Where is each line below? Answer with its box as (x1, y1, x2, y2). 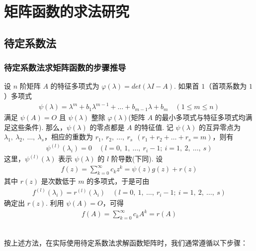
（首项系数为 (205, 81, 247, 91)
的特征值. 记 (134, 122, 173, 132)
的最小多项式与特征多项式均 (155, 112, 246, 123)
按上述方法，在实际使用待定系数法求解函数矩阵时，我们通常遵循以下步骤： (4, 237, 248, 248)
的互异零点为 (198, 122, 241, 132)
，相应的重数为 (44, 131, 93, 142)
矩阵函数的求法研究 (4, 1, 130, 21)
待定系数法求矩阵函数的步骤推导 (4, 61, 126, 74)
